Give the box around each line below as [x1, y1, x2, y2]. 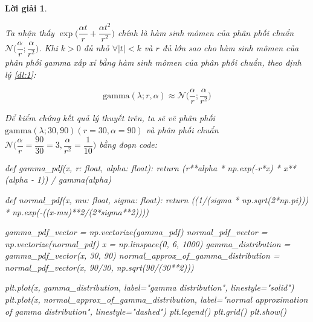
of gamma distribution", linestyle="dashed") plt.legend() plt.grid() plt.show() [5, 305, 286, 317]
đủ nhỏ [83, 41, 109, 54]
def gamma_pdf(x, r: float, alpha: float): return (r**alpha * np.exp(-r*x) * [5, 161, 280, 174]
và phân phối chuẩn [146, 124, 219, 136]
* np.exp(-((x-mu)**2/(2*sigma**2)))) [5, 205, 149, 218]
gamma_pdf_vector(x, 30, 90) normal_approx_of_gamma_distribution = [5, 249, 280, 262]
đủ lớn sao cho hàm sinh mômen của [162, 41, 299, 54]
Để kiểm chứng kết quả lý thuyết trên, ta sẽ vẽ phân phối [5, 112, 215, 124]
